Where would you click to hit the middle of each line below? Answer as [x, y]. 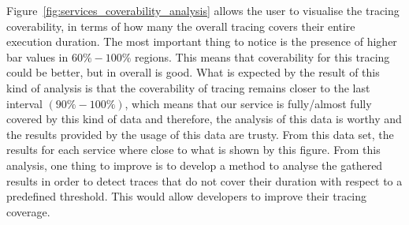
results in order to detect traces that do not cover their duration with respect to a [204, 180]
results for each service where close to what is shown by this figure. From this [193, 150]
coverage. [28, 211]
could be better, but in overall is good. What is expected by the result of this [193, 72]
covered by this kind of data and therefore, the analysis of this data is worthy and [204, 119]
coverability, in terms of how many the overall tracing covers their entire [181, 26]
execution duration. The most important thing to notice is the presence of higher [202, 41]
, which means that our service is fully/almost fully [248, 103]
